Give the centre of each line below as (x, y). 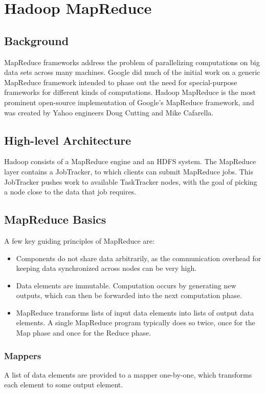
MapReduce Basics (55, 219)
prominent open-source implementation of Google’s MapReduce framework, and (129, 102)
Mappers (23, 355)
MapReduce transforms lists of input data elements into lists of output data (135, 312)
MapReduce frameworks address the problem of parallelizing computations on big (132, 62)
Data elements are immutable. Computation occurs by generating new (126, 285)
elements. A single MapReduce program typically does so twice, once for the (136, 322)
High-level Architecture (68, 140)
